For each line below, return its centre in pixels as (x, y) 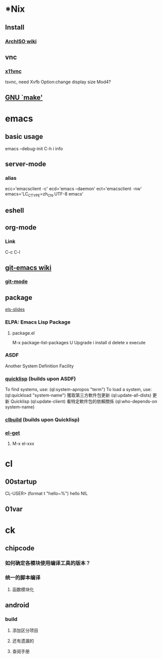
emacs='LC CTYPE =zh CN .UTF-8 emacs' (44, 195)
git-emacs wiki (28, 268)
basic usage (24, 137)
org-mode (21, 227)
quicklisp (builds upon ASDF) (40, 379)
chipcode (20, 548)
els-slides (15, 309)
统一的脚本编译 (23, 578)
